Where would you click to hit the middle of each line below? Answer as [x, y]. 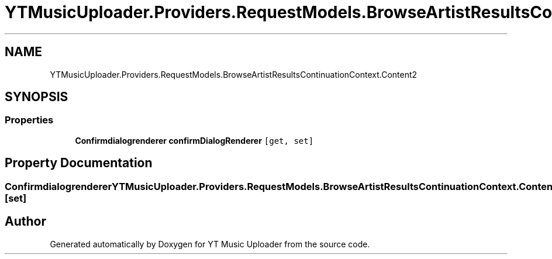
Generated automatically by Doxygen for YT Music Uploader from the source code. [210, 244]
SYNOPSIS [37, 97]
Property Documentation [79, 163]
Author [25, 222]
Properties [29, 120]
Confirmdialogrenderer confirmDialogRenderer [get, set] [194, 140]
